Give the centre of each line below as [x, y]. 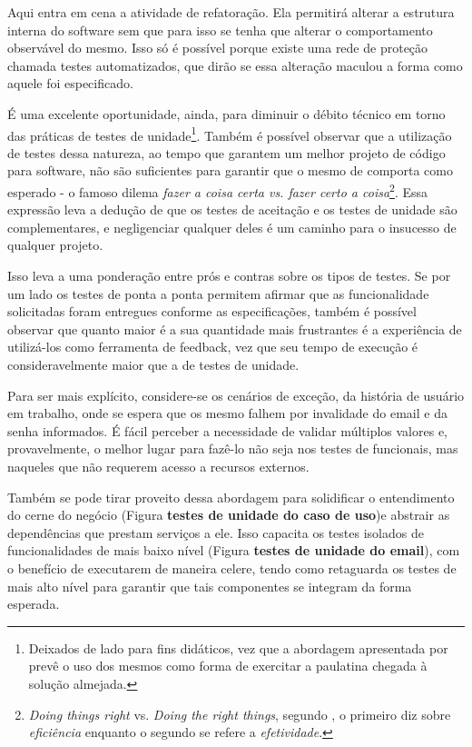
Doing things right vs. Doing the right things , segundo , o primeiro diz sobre [240, 714]
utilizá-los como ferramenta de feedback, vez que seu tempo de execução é [213, 347]
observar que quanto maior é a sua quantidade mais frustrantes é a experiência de [235, 329]
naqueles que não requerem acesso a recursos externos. [158, 466]
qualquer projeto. [55, 245]
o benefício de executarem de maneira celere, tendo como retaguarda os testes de [232, 568]
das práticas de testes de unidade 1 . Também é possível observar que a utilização [230, 134]
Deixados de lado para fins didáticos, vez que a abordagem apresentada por [238, 647]
